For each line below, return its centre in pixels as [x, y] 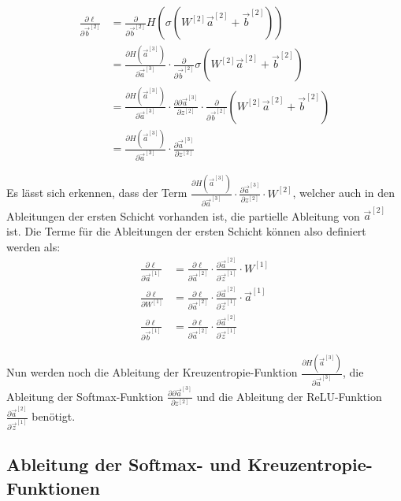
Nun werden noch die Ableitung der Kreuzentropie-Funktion [152, 372]
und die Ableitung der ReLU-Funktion [289, 396]
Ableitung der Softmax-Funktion [85, 396]
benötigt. [54, 416]
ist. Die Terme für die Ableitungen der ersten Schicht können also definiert [186, 231]
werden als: [33, 246]
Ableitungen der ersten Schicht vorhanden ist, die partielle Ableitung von [183, 215]
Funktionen [53, 487]
